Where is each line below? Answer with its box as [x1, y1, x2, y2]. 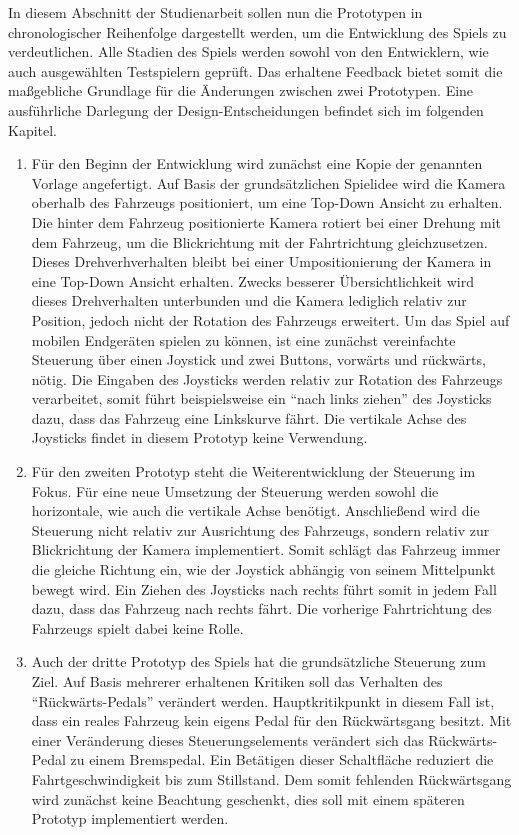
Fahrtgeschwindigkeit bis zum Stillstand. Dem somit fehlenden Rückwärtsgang [31, 768, 512, 789]
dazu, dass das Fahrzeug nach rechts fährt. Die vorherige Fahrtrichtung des [31, 598, 492, 619]
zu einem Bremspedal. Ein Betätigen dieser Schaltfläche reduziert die [70, 749, 494, 770]
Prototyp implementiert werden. [31, 808, 229, 829]
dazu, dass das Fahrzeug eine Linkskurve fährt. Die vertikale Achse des [31, 407, 467, 428]
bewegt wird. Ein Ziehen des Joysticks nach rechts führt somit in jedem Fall [31, 578, 497, 599]
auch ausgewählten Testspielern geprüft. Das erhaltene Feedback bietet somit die [8, 60, 503, 81]
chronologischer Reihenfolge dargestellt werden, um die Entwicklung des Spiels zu [8, 21, 507, 42]
